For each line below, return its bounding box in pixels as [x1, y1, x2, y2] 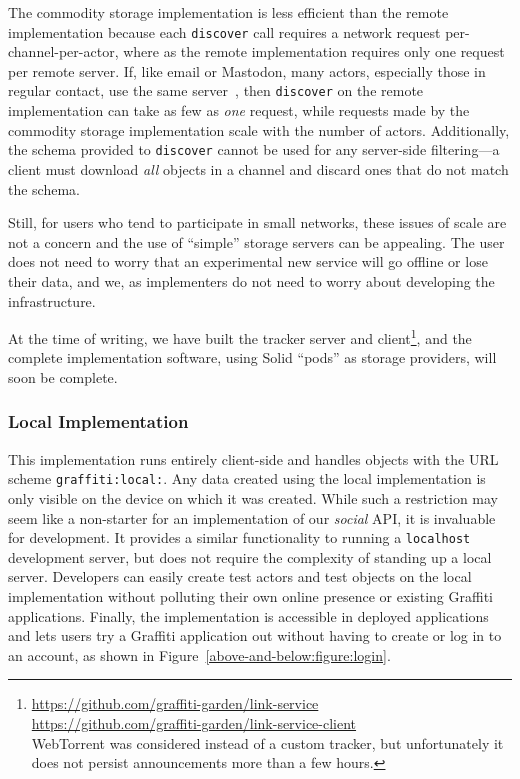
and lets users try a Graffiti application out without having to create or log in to [8, 625, 502, 646]
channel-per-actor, [8, 41, 119, 62]
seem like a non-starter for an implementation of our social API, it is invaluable [8, 507, 496, 528]
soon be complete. [8, 366, 118, 387]
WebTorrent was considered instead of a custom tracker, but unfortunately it [31, 732, 504, 753]
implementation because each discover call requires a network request [8, 21, 441, 42]
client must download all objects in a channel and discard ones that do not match [8, 158, 509, 179]
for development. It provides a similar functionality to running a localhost [8, 527, 471, 548]
